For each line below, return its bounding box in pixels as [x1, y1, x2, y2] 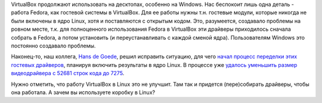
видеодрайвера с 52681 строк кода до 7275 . [11, 70, 125, 77]
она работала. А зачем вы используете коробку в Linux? [11, 89, 155, 96]
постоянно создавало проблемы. [11, 42, 96, 49]
